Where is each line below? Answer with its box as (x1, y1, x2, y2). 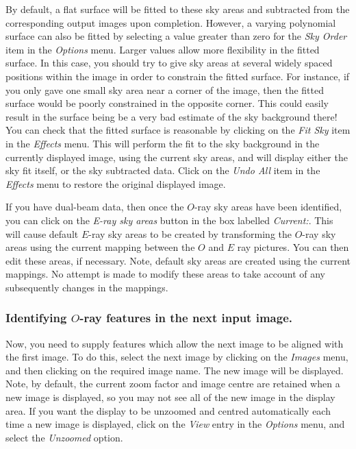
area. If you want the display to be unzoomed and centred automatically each (5, 403, 331, 417)
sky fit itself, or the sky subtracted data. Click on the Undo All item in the (5, 163, 320, 178)
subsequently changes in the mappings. (5, 280, 168, 294)
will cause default (5, 226, 79, 241)
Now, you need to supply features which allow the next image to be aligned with (5, 336, 344, 350)
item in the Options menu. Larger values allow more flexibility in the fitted (5, 42, 320, 56)
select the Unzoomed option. (5, 430, 123, 444)
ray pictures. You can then (237, 240, 349, 254)
